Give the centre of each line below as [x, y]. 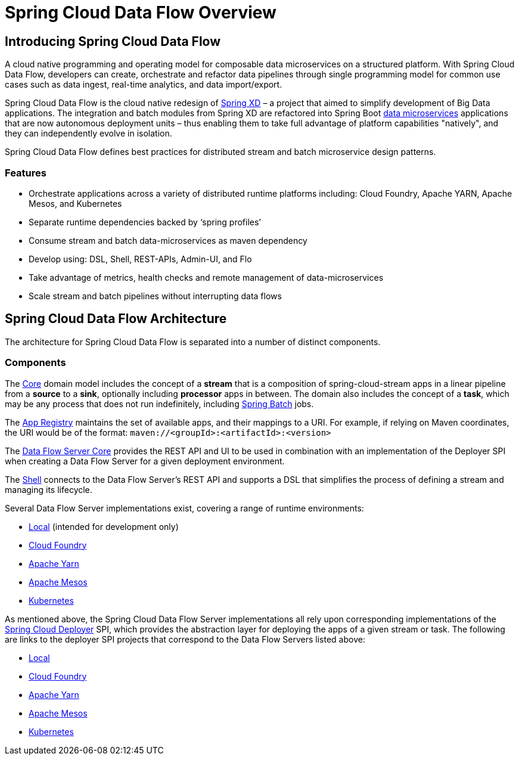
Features [26, 173]
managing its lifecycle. [49, 489]
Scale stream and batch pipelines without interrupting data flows [155, 296]
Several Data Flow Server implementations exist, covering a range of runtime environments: [184, 508]
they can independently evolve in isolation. [88, 134]
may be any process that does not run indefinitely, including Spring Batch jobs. [159, 404]
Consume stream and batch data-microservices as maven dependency [168, 240]
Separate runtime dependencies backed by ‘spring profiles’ [145, 222]
